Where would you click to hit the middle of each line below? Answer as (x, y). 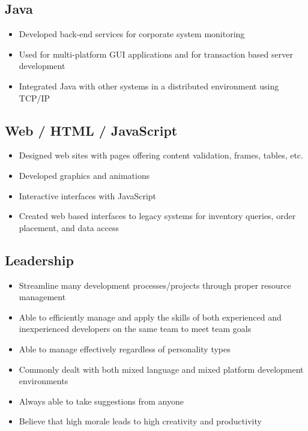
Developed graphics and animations (84, 175)
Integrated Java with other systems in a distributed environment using (149, 86)
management (42, 297)
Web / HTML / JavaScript (91, 130)
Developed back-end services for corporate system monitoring (132, 34)
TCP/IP (35, 98)
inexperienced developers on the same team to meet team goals (135, 329)
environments (44, 381)
